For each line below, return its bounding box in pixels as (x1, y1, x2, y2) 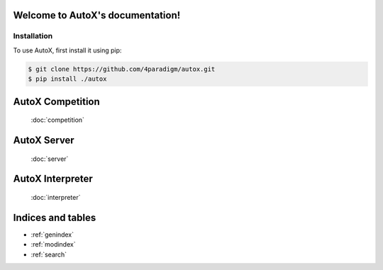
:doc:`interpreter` (30, 193, 81, 201)
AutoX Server (13, 134, 74, 146)
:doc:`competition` (30, 116, 85, 124)
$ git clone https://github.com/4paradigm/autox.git (28, 64, 216, 73)
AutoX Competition (13, 96, 101, 108)
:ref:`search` (30, 250, 67, 259)
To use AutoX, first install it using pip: (13, 46, 122, 55)
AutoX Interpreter (13, 173, 94, 185)
